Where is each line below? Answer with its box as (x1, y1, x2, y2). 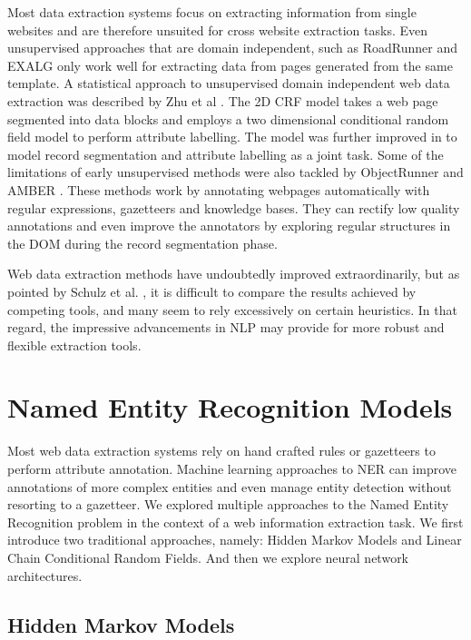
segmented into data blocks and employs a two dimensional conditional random (7, 109, 449, 128)
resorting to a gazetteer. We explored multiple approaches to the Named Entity (7, 495, 449, 514)
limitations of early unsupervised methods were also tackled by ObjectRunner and (7, 162, 464, 182)
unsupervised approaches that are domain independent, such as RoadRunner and (7, 38, 458, 57)
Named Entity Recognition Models (7, 389, 453, 426)
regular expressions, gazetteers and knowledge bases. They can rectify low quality (7, 198, 460, 217)
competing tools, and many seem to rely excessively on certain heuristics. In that (7, 300, 457, 319)
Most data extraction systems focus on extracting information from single (7, 3, 417, 21)
